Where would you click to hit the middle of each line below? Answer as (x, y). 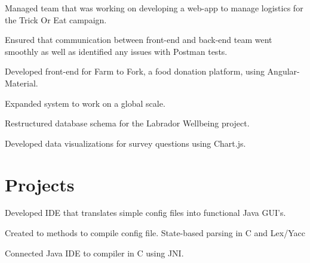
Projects (40, 184)
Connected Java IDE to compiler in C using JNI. (94, 253)
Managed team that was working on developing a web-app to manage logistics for (154, 8)
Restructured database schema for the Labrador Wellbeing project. (127, 123)
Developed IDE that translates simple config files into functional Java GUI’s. (145, 213)
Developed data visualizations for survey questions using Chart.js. (125, 143)
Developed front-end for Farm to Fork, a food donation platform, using (135, 71)
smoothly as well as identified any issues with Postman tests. (116, 51)
